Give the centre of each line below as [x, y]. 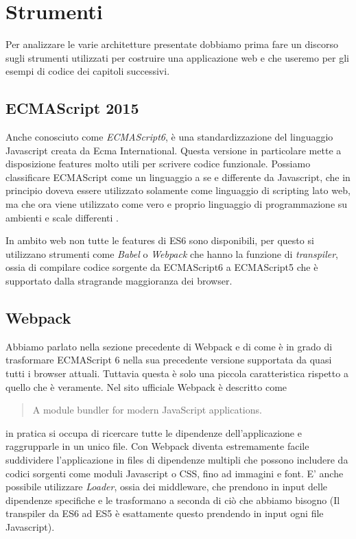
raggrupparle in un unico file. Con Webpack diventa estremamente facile [157, 446]
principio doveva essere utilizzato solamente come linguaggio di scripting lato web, [178, 190]
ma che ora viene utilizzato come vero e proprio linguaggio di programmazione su [177, 204]
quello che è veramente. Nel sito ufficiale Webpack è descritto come [146, 386]
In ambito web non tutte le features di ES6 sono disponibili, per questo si [160, 240]
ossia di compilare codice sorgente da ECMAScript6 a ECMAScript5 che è [162, 267]
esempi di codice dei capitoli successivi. [88, 71]
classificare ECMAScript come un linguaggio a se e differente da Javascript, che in [178, 177]
